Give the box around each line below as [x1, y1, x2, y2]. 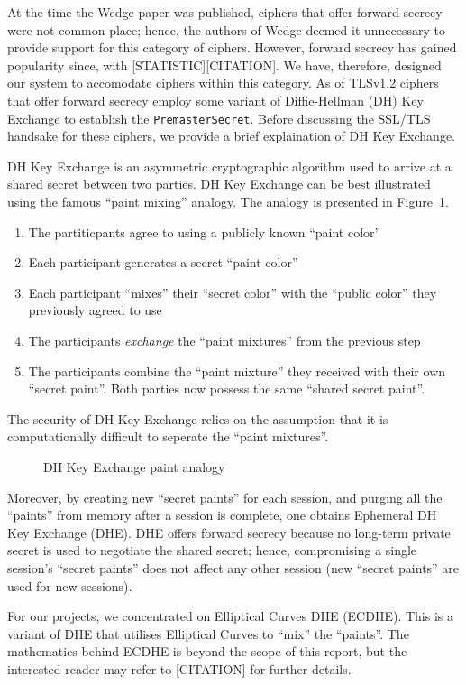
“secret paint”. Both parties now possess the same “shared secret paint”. [28, 379, 425, 398]
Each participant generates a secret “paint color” [28, 253, 298, 272]
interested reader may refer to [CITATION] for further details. [7, 659, 352, 678]
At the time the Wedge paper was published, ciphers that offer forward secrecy [7, 3, 443, 21]
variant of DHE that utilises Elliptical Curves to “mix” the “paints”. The [7, 624, 409, 643]
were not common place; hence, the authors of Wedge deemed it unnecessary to [7, 20, 446, 39]
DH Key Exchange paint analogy [43, 457, 225, 476]
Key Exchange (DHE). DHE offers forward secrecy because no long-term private [7, 523, 451, 542]
